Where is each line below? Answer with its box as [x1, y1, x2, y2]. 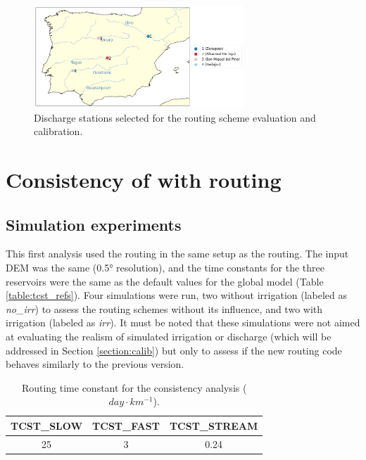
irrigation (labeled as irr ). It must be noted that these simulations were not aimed [6, 315, 360, 330]
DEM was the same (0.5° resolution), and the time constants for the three [6, 260, 324, 275]
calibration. [34, 124, 83, 139]
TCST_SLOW [11, 418, 83, 433]
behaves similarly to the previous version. [6, 357, 184, 371]
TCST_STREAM [169, 418, 258, 433]
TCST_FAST [92, 418, 160, 433]
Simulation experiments [6, 213, 182, 235]
